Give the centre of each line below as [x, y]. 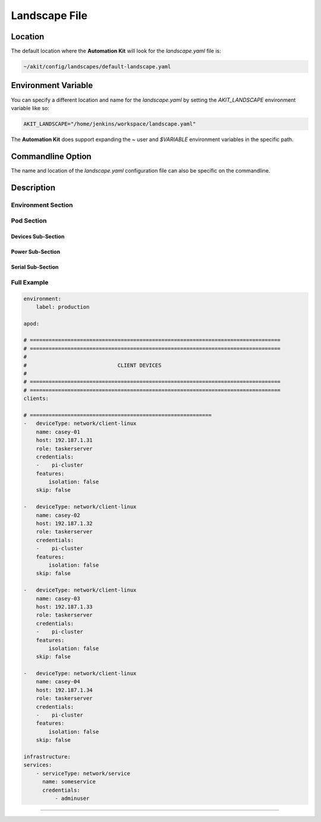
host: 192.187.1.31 [64, 440]
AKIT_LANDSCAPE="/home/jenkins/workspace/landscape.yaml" [110, 124]
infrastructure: [47, 757]
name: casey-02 [58, 515]
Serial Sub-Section [35, 267]
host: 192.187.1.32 [64, 523]
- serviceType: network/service [83, 773]
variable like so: [30, 108]
